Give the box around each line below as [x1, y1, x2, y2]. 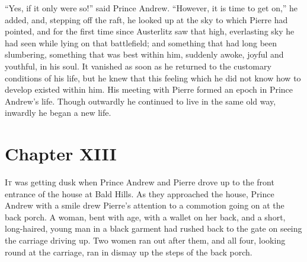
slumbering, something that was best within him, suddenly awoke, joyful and [5, 48, 284, 61]
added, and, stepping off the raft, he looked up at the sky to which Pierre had [5, 13, 288, 26]
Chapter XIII [5, 141, 117, 166]
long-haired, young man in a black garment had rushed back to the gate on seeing [5, 222, 302, 235]
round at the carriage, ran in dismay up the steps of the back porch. [5, 245, 252, 258]
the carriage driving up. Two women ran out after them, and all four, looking [5, 234, 286, 247]
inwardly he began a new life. [5, 106, 111, 119]
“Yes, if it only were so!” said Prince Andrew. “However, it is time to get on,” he [5, 2, 298, 14]
